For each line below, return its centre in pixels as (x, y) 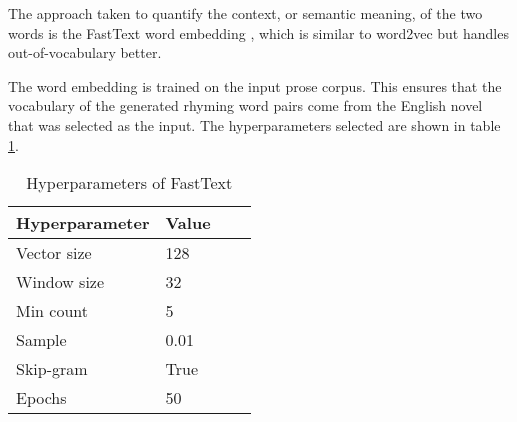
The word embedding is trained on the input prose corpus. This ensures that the (255, 85)
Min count (52, 311)
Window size (60, 282)
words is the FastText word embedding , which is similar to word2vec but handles (258, 32)
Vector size (54, 253)
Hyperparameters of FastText (129, 183)
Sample (41, 340)
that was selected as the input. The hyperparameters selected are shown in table (254, 124)
